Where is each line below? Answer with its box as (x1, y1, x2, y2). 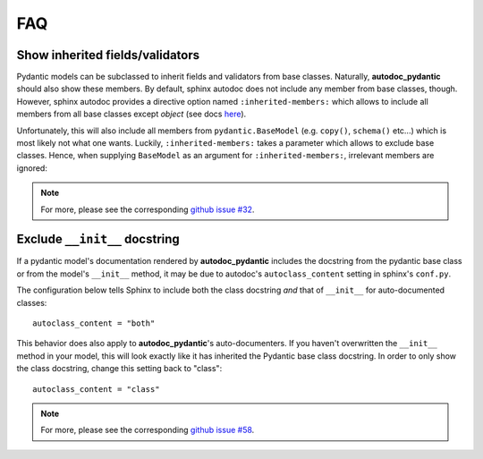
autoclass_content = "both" (32, 319, 156, 328)
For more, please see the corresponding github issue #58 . (40, 425, 255, 436)
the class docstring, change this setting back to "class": (16, 363, 223, 374)
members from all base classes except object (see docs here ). (16, 108, 247, 120)
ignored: (16, 162, 48, 174)
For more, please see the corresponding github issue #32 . (40, 204, 255, 215)
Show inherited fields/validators (16, 47, 200, 63)
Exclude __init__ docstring (16, 232, 181, 247)
